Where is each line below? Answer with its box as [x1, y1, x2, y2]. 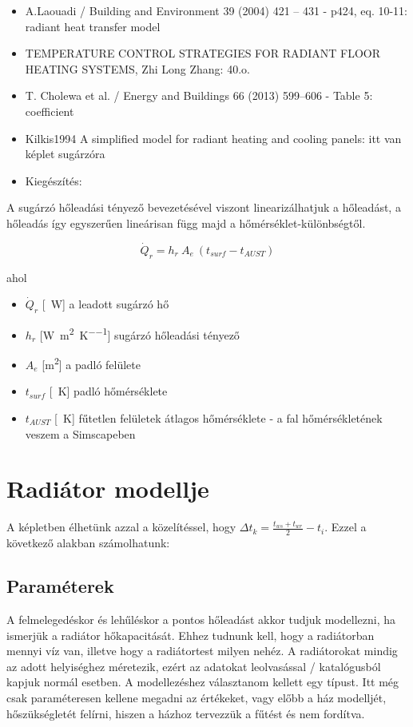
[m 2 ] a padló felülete [42, 354, 141, 372]
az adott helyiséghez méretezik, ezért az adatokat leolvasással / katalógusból [6, 657, 381, 674]
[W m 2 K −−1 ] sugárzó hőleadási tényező [39, 324, 240, 343]
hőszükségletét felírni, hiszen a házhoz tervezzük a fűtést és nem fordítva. [6, 705, 365, 721]
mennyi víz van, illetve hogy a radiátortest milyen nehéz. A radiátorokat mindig [6, 642, 398, 659]
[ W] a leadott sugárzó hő [42, 296, 169, 312]
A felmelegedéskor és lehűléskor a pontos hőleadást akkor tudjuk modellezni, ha [6, 610, 395, 627]
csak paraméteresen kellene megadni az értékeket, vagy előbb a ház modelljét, [6, 689, 387, 705]
